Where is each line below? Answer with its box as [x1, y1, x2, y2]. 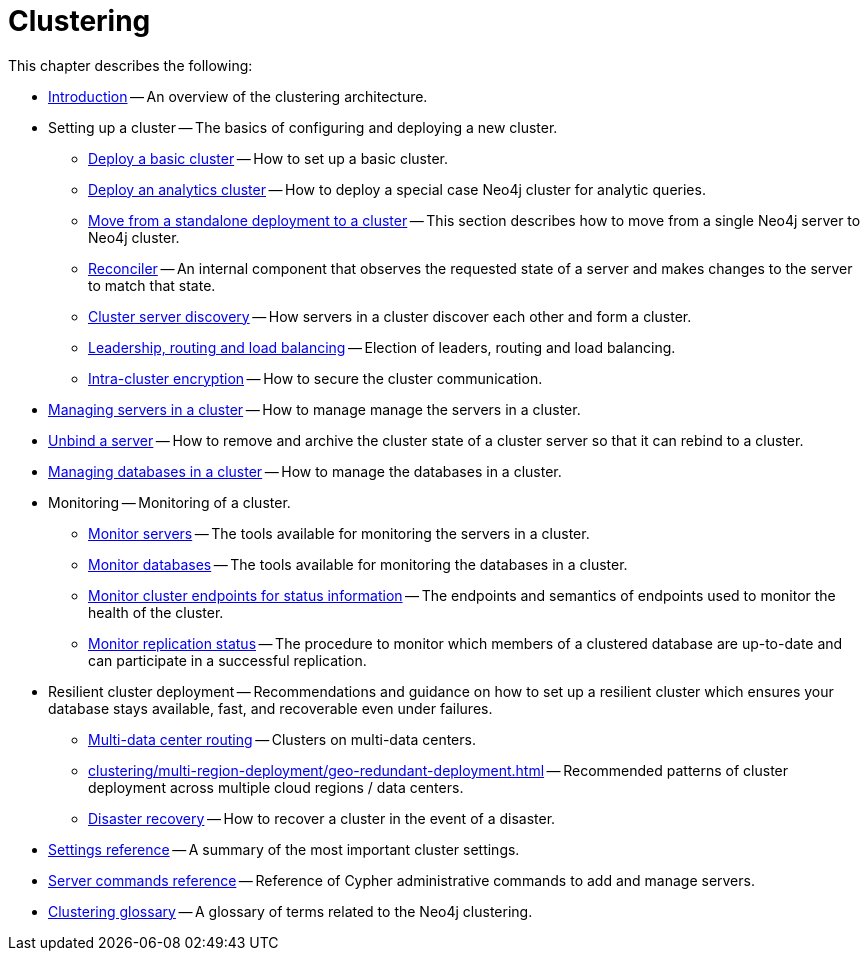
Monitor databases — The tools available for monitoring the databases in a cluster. [88, 555, 628, 573]
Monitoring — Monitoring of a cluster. [48, 493, 291, 511]
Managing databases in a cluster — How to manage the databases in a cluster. [48, 462, 562, 480]
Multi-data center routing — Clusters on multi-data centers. [88, 730, 476, 748]
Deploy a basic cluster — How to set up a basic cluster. [88, 149, 449, 167]
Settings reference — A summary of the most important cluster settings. [48, 840, 520, 858]
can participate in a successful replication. [88, 651, 367, 669]
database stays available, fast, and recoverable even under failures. [48, 699, 493, 717]
